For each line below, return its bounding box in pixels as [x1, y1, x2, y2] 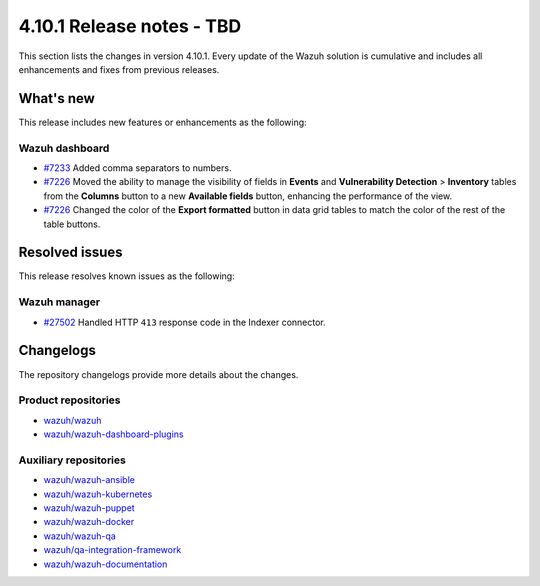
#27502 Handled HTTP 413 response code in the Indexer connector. [43, 316, 327, 328]
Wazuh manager [18, 295, 100, 309]
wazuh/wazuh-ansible [43, 474, 135, 486]
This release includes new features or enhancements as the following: [18, 116, 307, 128]
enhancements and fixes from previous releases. [18, 63, 220, 75]
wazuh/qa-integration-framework [43, 544, 182, 556]
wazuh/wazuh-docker [43, 516, 135, 528]
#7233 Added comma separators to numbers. [43, 161, 232, 174]
